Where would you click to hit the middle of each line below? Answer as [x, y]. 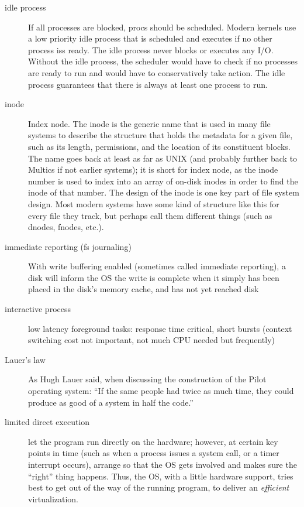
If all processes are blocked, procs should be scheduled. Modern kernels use [162, 27]
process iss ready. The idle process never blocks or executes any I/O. [151, 49]
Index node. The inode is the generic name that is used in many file [149, 123]
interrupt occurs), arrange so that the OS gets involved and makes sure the [163, 464]
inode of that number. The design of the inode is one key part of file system [164, 192]
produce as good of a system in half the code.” [111, 402]
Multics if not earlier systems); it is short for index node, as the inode [153, 169]
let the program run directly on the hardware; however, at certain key [153, 441]
